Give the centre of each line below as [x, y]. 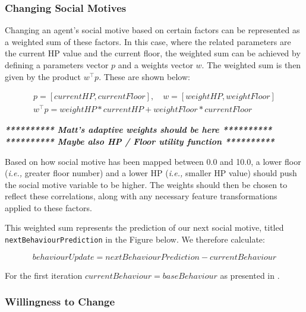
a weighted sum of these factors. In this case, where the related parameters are [148, 41]
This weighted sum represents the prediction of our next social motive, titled [144, 227]
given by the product [43, 76]
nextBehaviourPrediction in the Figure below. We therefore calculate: [135, 239]
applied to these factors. [48, 207]
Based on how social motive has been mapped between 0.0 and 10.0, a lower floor [153, 161]
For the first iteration [44, 275]
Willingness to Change [60, 302]
